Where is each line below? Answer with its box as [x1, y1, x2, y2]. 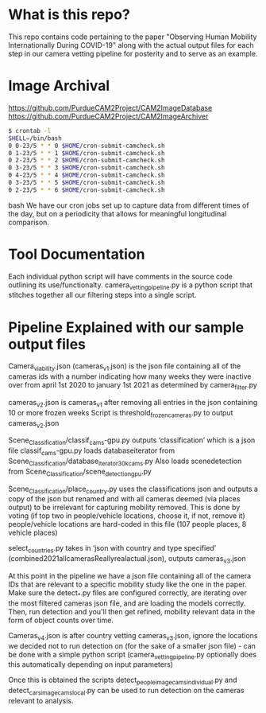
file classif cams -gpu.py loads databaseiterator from [8, 446, 175, 457]
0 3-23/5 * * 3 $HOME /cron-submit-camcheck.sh [8, 164, 165, 172]
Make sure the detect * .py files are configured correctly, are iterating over [8, 587, 248, 599]
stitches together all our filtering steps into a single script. [8, 290, 197, 300]
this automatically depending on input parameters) [8, 660, 173, 669]
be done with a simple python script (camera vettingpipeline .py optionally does [8, 649, 256, 661]
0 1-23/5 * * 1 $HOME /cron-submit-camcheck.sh [8, 149, 165, 157]
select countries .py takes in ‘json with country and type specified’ [8, 544, 217, 555]
